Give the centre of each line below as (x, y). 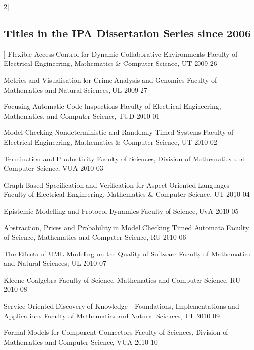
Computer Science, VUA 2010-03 (54, 168)
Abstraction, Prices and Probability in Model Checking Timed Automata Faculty (127, 227)
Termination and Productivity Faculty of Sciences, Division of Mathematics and (125, 158)
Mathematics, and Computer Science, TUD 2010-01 (82, 115)
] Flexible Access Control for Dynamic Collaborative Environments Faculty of (121, 53)
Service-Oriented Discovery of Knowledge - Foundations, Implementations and (122, 306)
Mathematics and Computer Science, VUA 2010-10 (81, 341)
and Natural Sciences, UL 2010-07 (55, 263)
